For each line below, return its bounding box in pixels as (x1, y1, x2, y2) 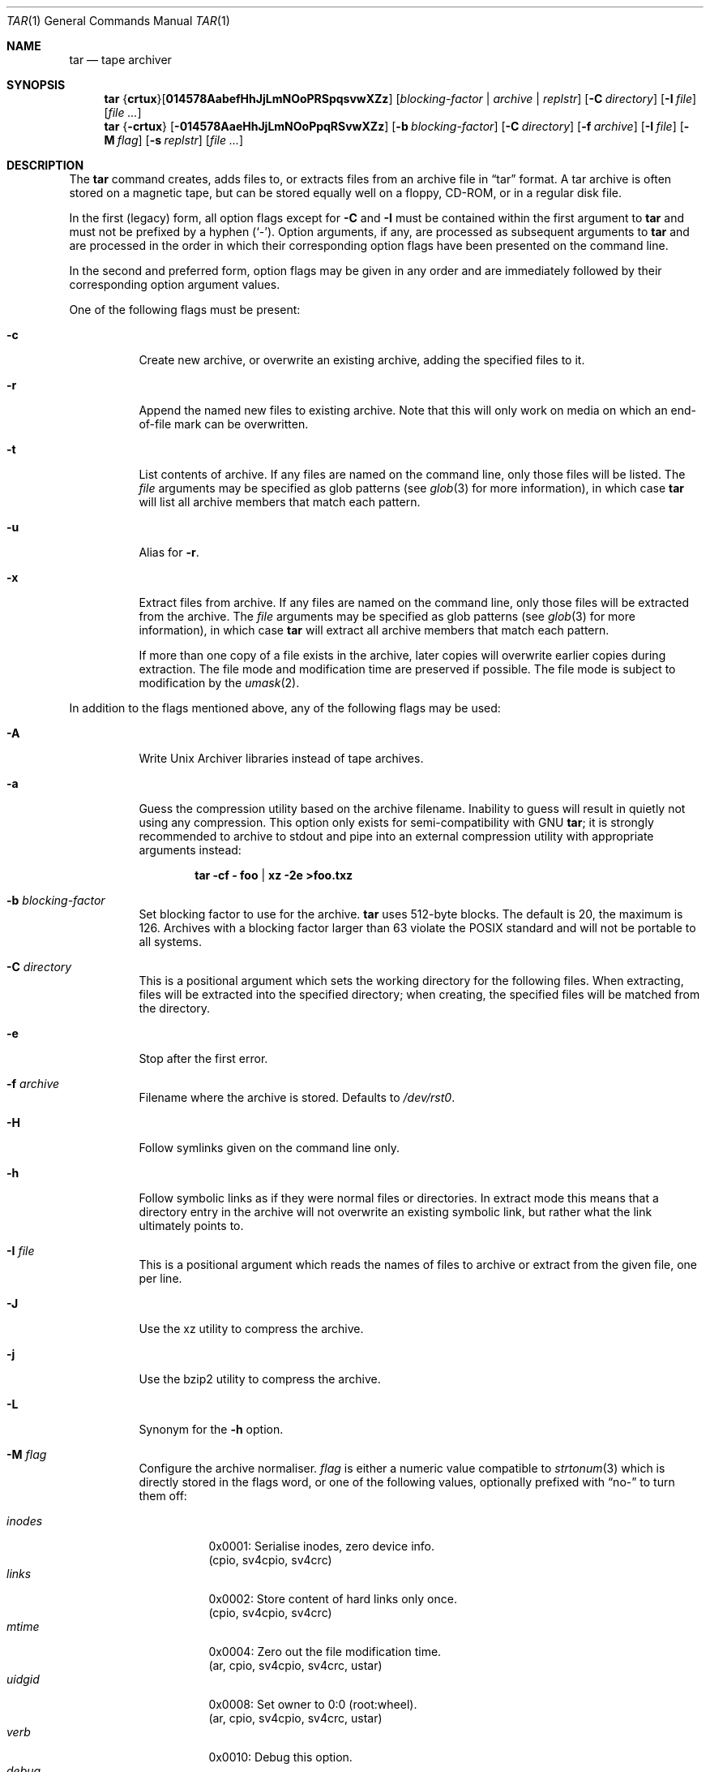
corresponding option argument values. (69, 277, 280, 291)
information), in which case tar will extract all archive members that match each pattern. (139, 623, 609, 637)
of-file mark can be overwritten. (139, 417, 309, 431)
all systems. (139, 935, 202, 948)
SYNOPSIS (6, 78, 66, 92)
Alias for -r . (139, 545, 199, 559)
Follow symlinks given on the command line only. (139, 1141, 400, 1155)
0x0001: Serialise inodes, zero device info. (208, 1539, 434, 1553)
